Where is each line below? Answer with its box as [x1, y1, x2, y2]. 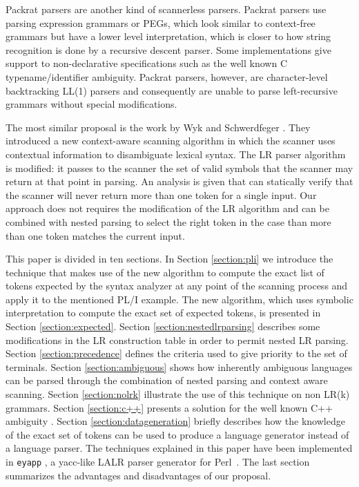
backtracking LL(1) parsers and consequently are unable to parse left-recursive [6, 83, 338, 97]
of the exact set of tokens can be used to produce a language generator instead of [6, 427, 349, 441]
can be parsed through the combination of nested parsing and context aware [6, 373, 328, 388]
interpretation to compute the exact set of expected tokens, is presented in [6, 305, 321, 320]
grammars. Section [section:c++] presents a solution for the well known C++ [6, 400, 333, 414]
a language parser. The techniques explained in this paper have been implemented [6, 441, 353, 455]
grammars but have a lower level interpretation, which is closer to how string [6, 29, 331, 44]
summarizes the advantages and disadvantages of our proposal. [6, 468, 271, 482]
